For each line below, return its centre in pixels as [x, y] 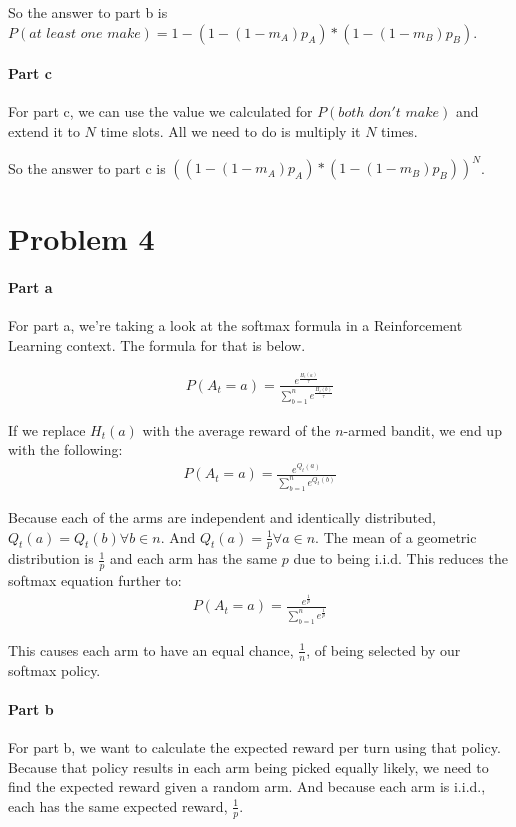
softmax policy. [54, 669]
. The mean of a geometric [396, 536]
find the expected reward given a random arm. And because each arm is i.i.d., [247, 786]
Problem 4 [81, 238]
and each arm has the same [194, 558]
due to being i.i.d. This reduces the [400, 558]
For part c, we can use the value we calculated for [160, 111]
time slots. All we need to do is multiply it [230, 130]
